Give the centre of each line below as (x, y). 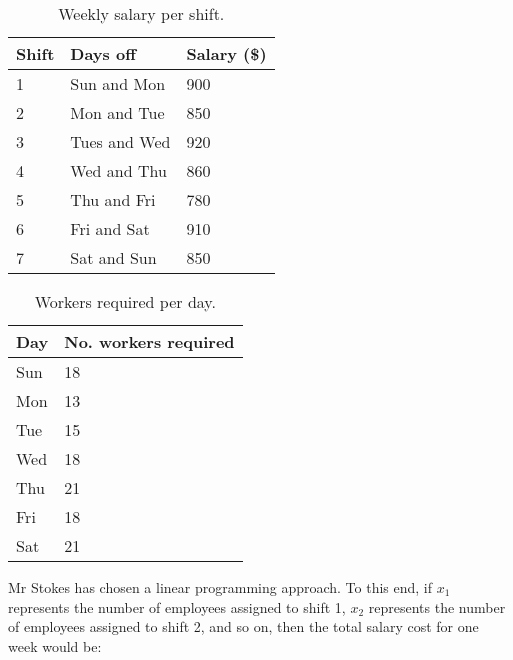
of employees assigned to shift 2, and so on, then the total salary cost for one (243, 626)
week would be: (55, 645)
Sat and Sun (113, 257)
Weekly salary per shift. (141, 13)
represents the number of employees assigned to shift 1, (177, 606)
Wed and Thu (118, 170)
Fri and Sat (110, 228)
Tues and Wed (120, 141)
